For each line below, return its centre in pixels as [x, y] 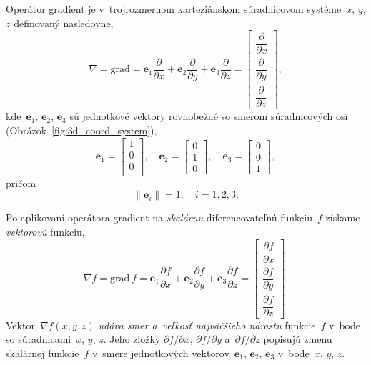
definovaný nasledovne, [64, 22]
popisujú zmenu [298, 339]
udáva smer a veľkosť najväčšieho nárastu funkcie [207, 325]
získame [343, 217]
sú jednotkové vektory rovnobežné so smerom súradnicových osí [209, 116]
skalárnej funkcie [43, 353]
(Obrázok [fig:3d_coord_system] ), [81, 130]
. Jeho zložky [132, 339]
